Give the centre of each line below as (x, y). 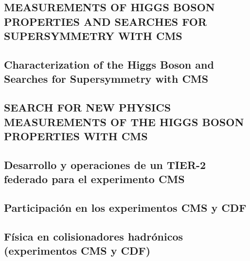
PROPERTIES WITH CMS (76, 136)
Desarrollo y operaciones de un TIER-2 (105, 164)
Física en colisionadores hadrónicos (94, 236)
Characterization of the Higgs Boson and (109, 64)
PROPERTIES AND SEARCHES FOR (106, 21)
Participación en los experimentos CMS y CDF (125, 207)
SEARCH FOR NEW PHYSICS (88, 107)
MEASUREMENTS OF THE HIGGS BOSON (124, 121)
